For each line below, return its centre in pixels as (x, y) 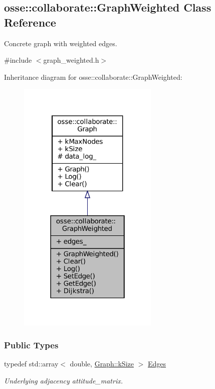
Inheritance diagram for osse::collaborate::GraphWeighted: (93, 77)
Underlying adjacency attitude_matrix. (63, 380)
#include (18, 60)
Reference (30, 22)
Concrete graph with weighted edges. (61, 43)
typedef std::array (31, 364)
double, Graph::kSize (102, 364)
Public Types (31, 345)
